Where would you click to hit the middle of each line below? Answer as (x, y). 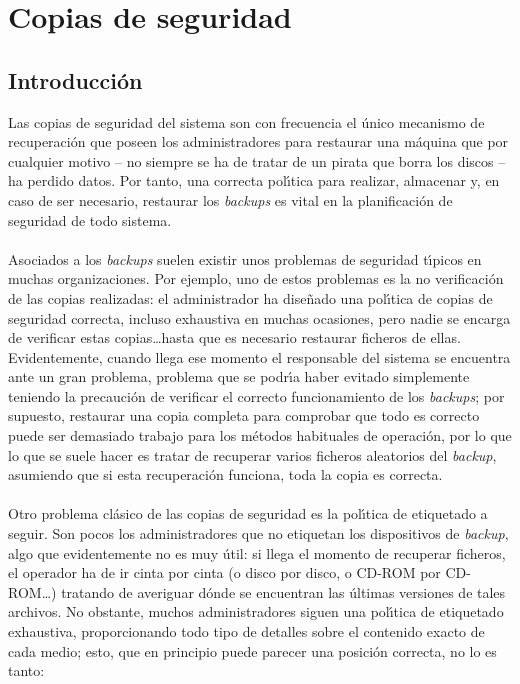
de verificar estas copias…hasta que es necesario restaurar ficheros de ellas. (234, 337)
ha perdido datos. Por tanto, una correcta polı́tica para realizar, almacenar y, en (254, 180)
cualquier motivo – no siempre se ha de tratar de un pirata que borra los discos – (257, 160)
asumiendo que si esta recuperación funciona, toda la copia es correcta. (225, 474)
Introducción (75, 79)
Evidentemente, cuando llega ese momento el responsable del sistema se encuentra (259, 356)
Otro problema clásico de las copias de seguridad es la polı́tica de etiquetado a (248, 513)
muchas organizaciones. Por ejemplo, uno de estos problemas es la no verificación (256, 278)
